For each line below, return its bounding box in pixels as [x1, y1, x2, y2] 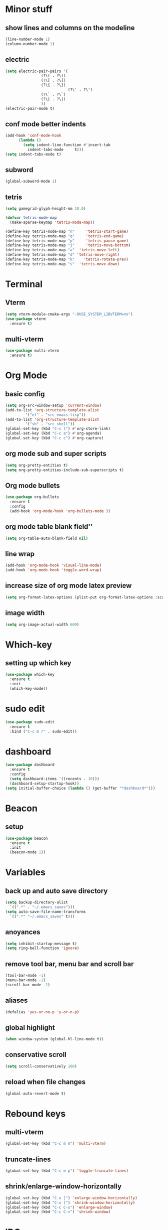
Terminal [5, 278, 43, 289]
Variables [5, 867, 46, 878]
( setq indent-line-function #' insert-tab [23, 142, 111, 147]
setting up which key [5, 659, 71, 668]
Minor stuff [5, 4, 52, 15]
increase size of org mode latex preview [5, 581, 132, 590]
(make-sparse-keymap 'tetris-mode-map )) [9, 220, 95, 225]
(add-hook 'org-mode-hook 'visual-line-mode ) [5, 563, 101, 568]
